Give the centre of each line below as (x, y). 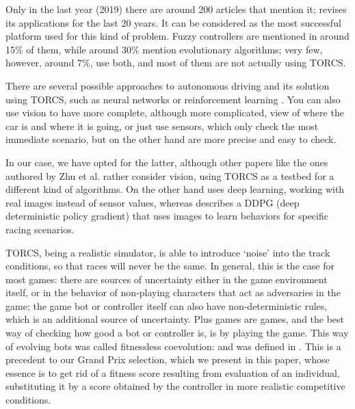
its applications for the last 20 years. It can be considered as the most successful (173, 22)
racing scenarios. (40, 229)
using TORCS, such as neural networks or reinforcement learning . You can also (173, 99)
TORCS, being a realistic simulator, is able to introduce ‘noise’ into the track (168, 252)
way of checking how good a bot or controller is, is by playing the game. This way (177, 333)
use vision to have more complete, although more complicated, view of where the (175, 113)
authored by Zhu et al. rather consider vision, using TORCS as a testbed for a (170, 175)
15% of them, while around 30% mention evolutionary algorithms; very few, (164, 49)
